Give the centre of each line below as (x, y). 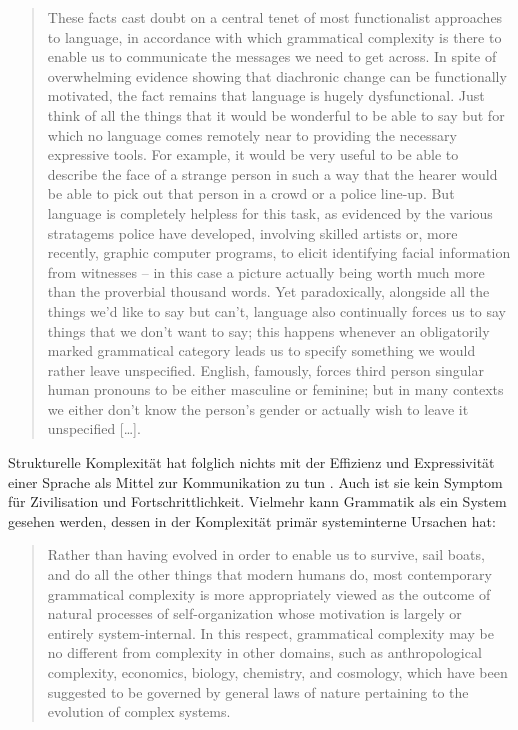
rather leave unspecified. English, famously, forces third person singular (265, 369)
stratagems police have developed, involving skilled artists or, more (252, 232)
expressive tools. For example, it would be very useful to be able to (253, 154)
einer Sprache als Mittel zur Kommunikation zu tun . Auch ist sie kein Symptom (255, 481)
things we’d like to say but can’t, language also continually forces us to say (277, 310)
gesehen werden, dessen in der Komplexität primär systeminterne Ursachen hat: (252, 520)
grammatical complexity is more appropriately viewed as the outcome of (269, 593)
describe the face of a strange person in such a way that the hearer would (272, 173)
